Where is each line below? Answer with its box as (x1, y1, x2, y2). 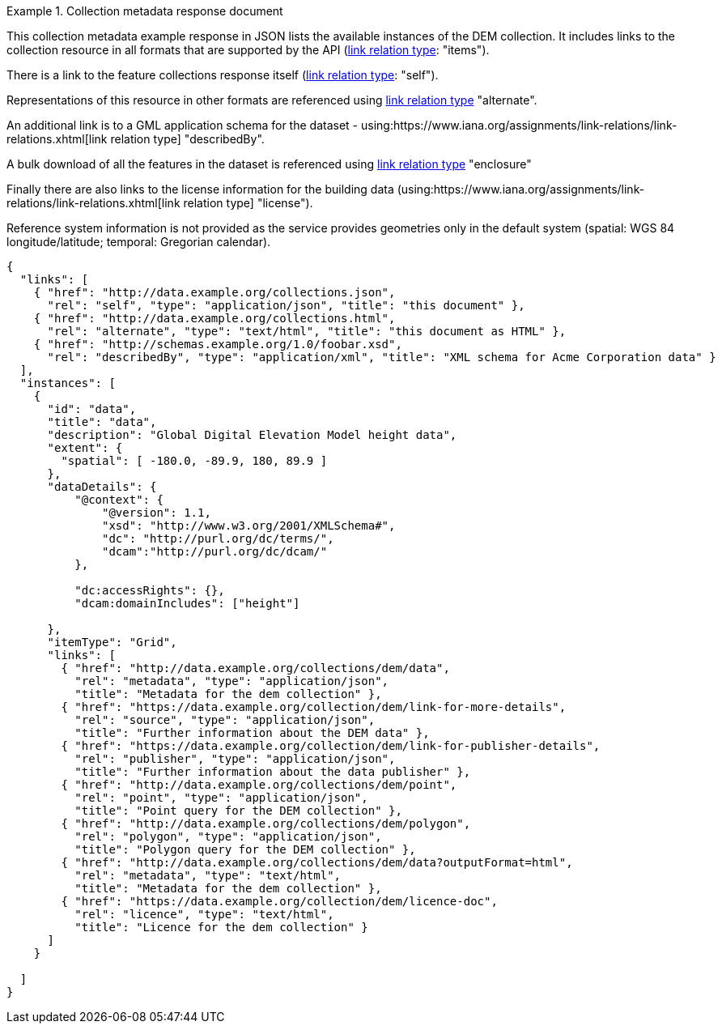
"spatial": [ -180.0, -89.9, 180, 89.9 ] (61, 454, 328, 467)
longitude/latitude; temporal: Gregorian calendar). (6, 235, 271, 249)
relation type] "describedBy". (110, 132, 265, 146)
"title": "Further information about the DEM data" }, (74, 726, 430, 739)
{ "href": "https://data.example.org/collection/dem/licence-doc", (61, 895, 498, 908)
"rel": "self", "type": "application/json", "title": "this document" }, (47, 299, 525, 312)
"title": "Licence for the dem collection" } (74, 921, 368, 934)
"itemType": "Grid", (47, 636, 177, 649)
